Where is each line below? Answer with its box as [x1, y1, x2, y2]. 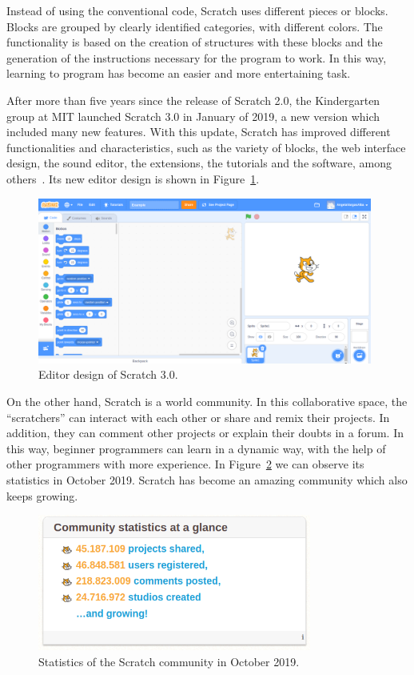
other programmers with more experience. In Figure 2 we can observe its [6, 456, 364, 472]
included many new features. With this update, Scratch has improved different [6, 123, 391, 140]
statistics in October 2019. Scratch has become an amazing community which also [6, 471, 408, 488]
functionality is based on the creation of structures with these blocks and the [6, 34, 383, 50]
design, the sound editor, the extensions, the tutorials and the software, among [6, 155, 392, 171]
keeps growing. [6, 487, 78, 504]
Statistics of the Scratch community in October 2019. [38, 653, 300, 669]
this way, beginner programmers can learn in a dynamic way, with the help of [6, 440, 386, 456]
